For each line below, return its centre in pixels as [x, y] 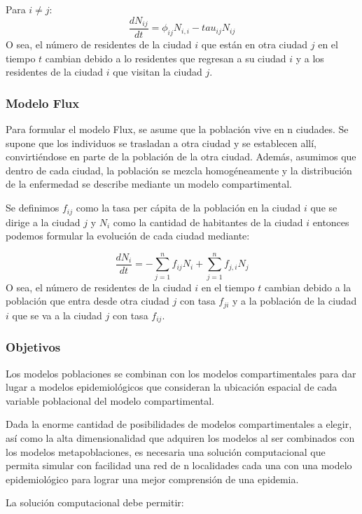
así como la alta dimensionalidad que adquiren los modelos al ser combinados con [180, 437]
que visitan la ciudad [158, 72]
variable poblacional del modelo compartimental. [110, 400]
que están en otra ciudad [255, 44]
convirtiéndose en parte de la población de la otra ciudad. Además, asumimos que [181, 157]
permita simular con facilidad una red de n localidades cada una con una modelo [179, 465]
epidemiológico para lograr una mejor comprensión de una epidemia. [152, 479]
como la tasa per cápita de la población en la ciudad [188, 208]
